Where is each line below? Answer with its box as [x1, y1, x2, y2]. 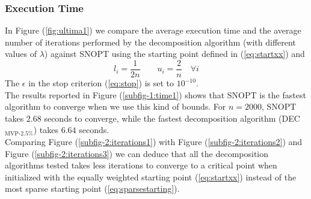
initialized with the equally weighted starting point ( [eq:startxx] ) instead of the [5, 170, 297, 183]
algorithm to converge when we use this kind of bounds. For [5, 100, 226, 113]
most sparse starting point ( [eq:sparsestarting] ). [5, 182, 180, 195]
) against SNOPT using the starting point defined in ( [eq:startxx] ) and [44, 47, 305, 60]
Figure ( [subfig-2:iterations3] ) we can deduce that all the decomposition [5, 147, 269, 159]
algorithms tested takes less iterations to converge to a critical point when [5, 159, 277, 171]
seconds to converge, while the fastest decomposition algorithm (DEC [44, 111, 300, 124]
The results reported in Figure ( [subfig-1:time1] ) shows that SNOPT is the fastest [5, 88, 306, 101]
